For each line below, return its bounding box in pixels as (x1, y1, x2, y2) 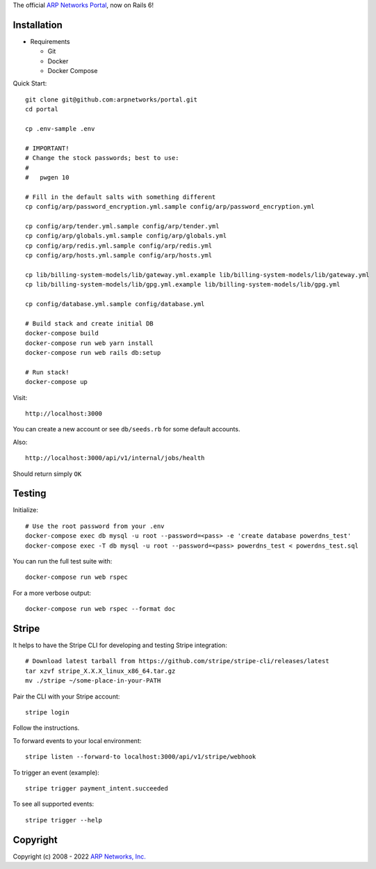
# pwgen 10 (25, 173, 70, 181)
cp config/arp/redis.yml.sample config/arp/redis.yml (25, 241, 212, 250)
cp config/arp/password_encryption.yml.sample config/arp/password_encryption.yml (25, 202, 315, 211)
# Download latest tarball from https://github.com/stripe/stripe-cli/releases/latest (25, 657, 329, 665)
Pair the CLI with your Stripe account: (13, 692, 120, 701)
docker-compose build (25, 329, 99, 337)
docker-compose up (25, 378, 88, 386)
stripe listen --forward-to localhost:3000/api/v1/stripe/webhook (25, 753, 256, 761)
